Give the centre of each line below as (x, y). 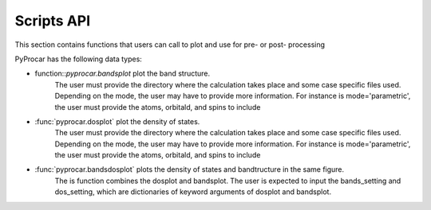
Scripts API (53, 21)
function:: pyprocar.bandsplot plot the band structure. (123, 74)
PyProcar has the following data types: (79, 59)
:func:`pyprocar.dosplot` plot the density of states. (117, 121)
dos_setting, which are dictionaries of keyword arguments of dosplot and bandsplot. (193, 192)
